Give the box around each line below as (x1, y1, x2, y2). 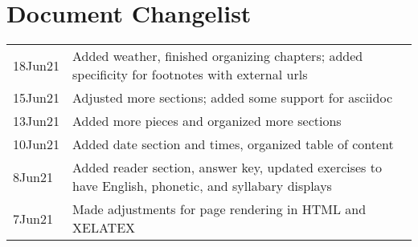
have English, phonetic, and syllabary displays (72, 176, 332, 196)
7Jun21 (13, 209, 54, 228)
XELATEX (72, 218, 136, 237)
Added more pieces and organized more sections (72, 111, 342, 131)
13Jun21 (13, 111, 60, 131)
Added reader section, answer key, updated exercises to (72, 158, 382, 177)
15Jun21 (13, 88, 60, 107)
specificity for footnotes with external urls (72, 65, 308, 84)
